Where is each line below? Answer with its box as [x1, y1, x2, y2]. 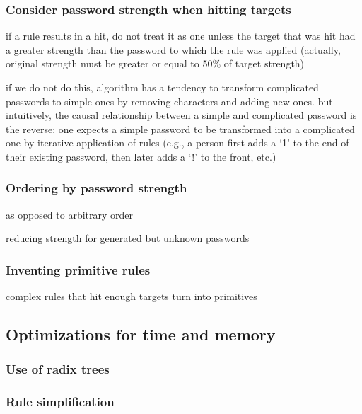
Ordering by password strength [6, 179, 187, 197]
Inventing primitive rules [6, 260, 151, 278]
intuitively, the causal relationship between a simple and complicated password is [6, 108, 357, 122]
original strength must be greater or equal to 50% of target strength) [6, 56, 305, 71]
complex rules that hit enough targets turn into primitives [6, 289, 257, 304]
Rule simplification [6, 393, 115, 410]
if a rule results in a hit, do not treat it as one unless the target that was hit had [6, 28, 356, 43]
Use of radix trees [6, 360, 110, 378]
